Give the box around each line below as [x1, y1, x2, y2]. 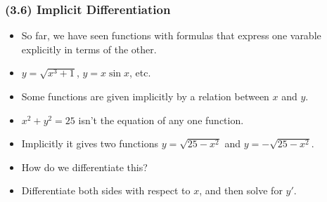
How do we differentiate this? [21, 159, 148, 174]
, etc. [129, 65, 151, 80]
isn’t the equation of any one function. [78, 112, 244, 127]
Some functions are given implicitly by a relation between [21, 89, 269, 103]
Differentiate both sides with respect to [21, 183, 191, 198]
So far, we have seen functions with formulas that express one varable [21, 28, 321, 43]
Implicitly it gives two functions [21, 136, 159, 151]
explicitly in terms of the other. [21, 41, 157, 56]
